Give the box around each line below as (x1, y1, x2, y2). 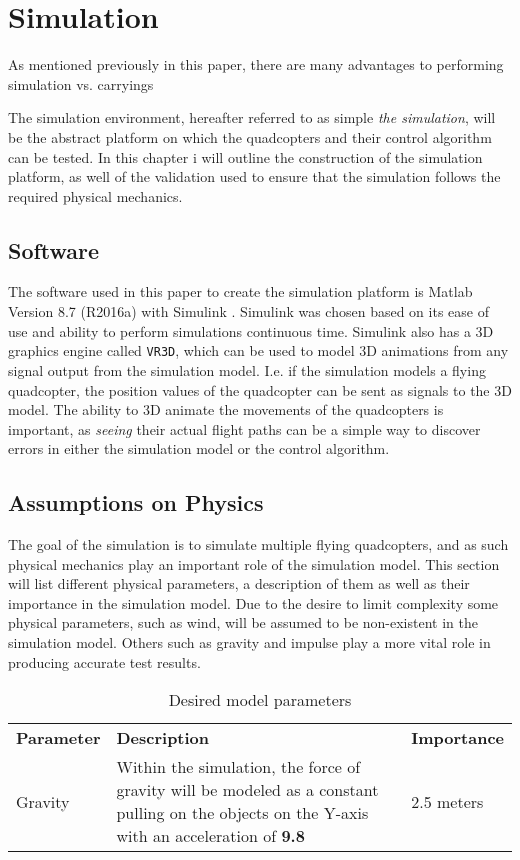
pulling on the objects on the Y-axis (116, 801, 369, 825)
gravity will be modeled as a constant (116, 778, 379, 802)
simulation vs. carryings (8, 73, 154, 94)
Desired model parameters (168, 688, 352, 712)
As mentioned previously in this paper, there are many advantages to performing (8, 54, 504, 75)
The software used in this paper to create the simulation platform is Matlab (8, 281, 473, 302)
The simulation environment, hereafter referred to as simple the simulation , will (8, 107, 496, 128)
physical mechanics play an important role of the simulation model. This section (8, 553, 500, 574)
